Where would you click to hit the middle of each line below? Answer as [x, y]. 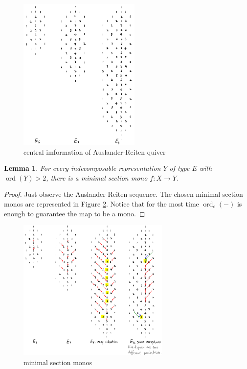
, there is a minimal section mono [97, 177]
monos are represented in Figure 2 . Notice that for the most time [101, 204]
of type [180, 168]
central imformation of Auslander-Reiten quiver [95, 151]
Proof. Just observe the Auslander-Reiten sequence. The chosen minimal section [123, 194]
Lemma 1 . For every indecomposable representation [82, 168]
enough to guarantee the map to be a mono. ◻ [75, 213]
